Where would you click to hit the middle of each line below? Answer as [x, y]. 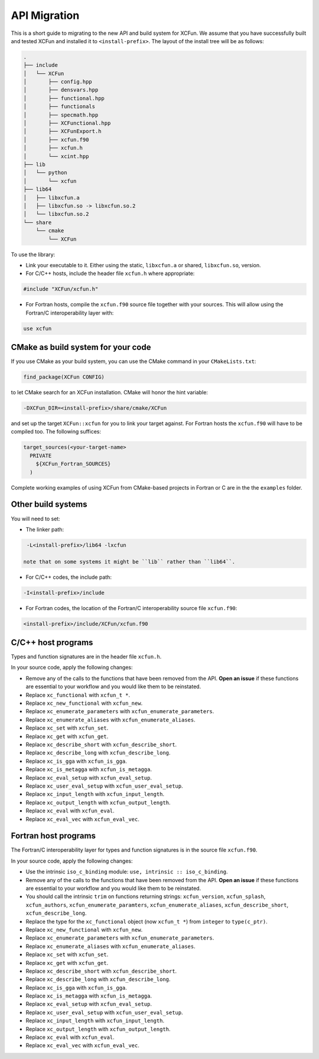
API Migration [45, 15]
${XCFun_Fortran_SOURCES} [73, 464]
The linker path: [45, 529]
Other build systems [49, 505]
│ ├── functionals [59, 107]
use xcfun [38, 328]
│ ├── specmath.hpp [61, 115]
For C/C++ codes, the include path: [69, 577]
